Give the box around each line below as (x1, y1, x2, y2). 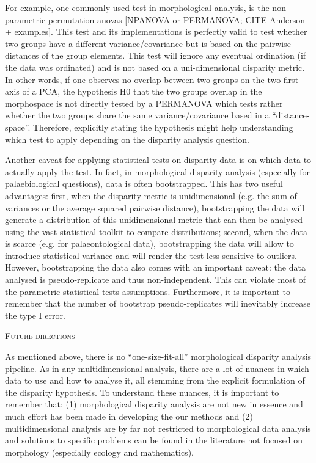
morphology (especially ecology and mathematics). (5, 445, 194, 458)
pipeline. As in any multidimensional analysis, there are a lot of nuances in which (5, 362, 309, 374)
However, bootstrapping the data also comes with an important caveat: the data (5, 261, 306, 274)
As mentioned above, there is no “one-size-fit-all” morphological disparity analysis (5, 350, 312, 363)
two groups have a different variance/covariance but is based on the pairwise (5, 37, 291, 49)
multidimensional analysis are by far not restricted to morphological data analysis (5, 421, 311, 434)
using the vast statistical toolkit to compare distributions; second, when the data (5, 225, 307, 238)
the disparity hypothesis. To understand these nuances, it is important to (5, 385, 279, 398)
